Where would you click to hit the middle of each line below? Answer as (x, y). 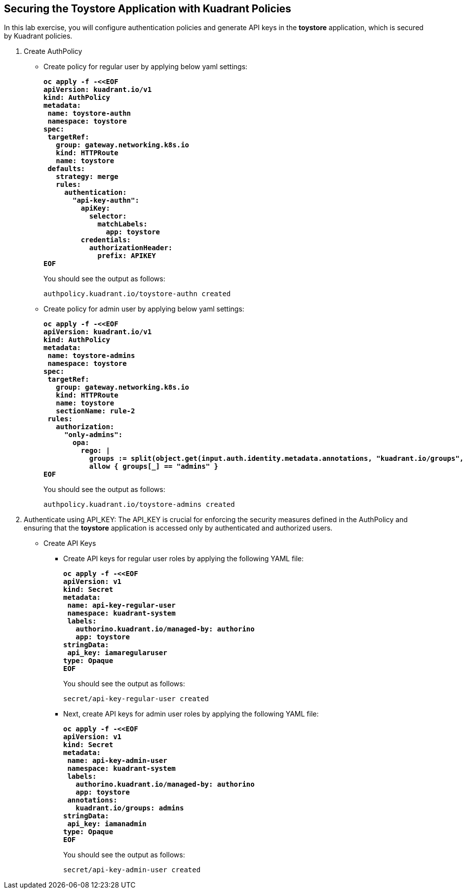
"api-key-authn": (106, 201)
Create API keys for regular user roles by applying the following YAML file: (184, 559)
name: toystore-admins (91, 356)
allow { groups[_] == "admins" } (154, 467)
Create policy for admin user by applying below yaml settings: (144, 309)
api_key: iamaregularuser (117, 653)
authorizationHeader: (131, 248)
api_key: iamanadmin (107, 824)
